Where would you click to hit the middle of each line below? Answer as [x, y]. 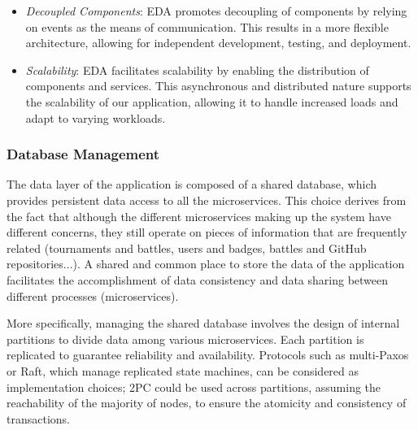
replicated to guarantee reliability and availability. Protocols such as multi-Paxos [208, 355]
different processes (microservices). [93, 295]
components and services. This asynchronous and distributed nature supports [218, 86]
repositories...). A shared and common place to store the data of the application [206, 264]
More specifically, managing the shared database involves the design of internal [203, 323]
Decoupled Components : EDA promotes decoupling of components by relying [216, 11]
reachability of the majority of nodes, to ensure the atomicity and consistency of [207, 403]
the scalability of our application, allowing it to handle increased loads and [212, 101]
